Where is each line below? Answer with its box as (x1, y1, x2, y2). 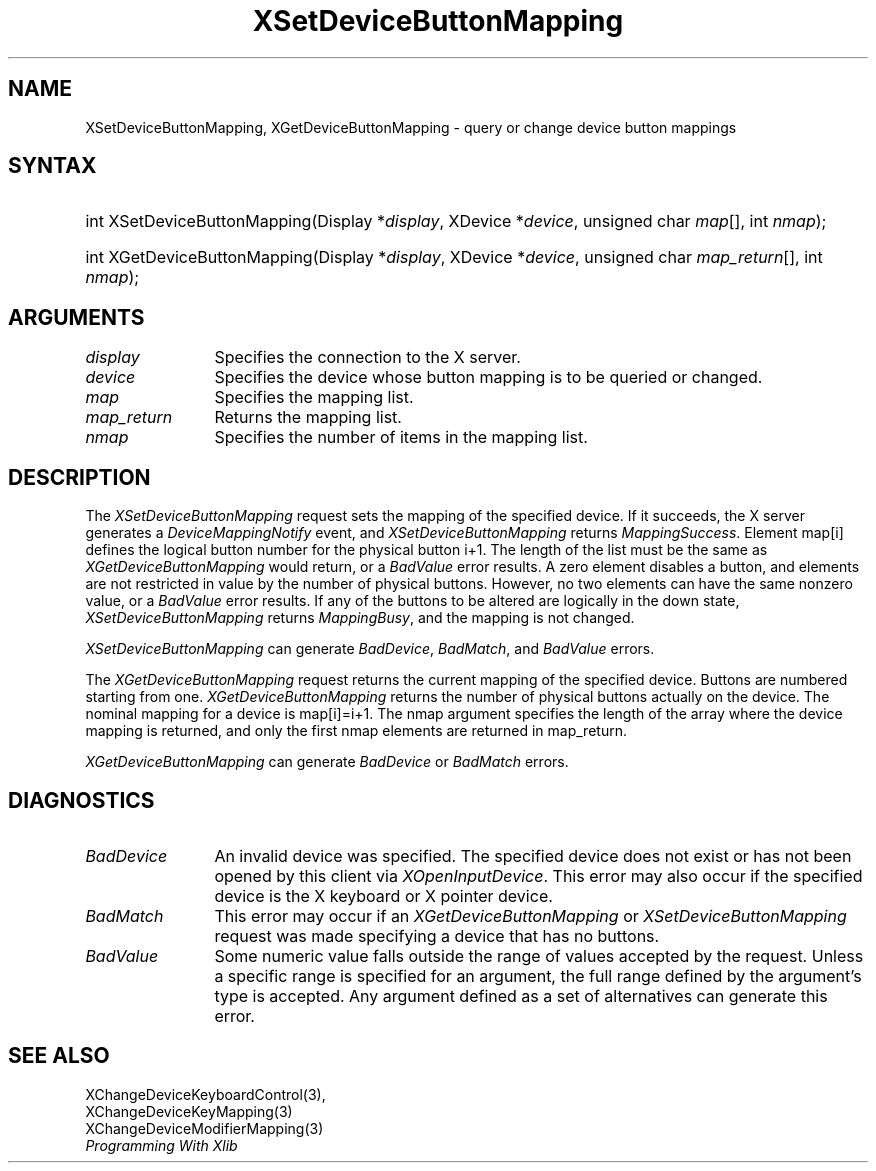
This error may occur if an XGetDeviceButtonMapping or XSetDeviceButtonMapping (214, 905, 847, 926)
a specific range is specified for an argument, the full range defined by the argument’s (214, 965, 862, 986)
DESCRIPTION (8, 464, 151, 490)
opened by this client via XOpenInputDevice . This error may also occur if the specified (214, 865, 863, 886)
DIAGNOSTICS (8, 787, 155, 813)
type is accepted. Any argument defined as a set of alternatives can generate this (214, 985, 828, 1006)
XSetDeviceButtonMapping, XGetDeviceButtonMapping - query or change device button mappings (85, 118, 737, 136)
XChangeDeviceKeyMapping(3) (85, 1102, 293, 1120)
